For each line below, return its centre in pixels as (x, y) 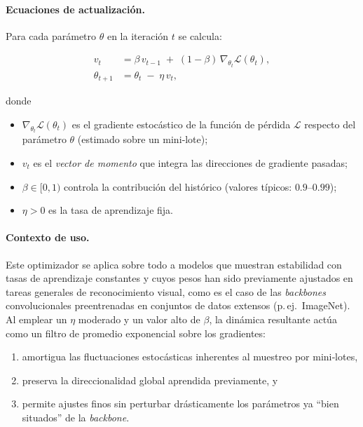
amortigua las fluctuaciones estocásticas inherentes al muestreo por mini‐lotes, (190, 357)
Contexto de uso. (48, 237)
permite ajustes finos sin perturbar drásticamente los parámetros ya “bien (180, 404)
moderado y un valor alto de (139, 319)
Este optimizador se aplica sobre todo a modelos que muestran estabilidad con (174, 264)
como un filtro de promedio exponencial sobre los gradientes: (136, 333)
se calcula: (200, 35)
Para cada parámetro (51, 35)
